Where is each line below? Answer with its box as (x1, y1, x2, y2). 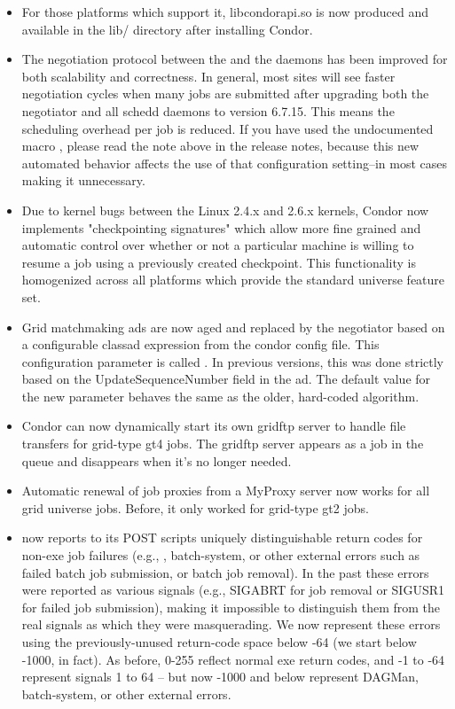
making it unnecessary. (21, 171, 145, 190)
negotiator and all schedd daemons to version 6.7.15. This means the (21, 101, 395, 120)
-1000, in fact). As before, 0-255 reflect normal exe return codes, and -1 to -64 (21, 650, 445, 668)
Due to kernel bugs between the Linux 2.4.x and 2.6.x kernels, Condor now (21, 200, 429, 219)
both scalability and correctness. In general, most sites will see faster (21, 66, 396, 85)
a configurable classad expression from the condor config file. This (21, 335, 380, 354)
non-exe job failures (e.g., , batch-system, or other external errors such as (21, 546, 420, 565)
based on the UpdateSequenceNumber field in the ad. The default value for (21, 370, 431, 388)
